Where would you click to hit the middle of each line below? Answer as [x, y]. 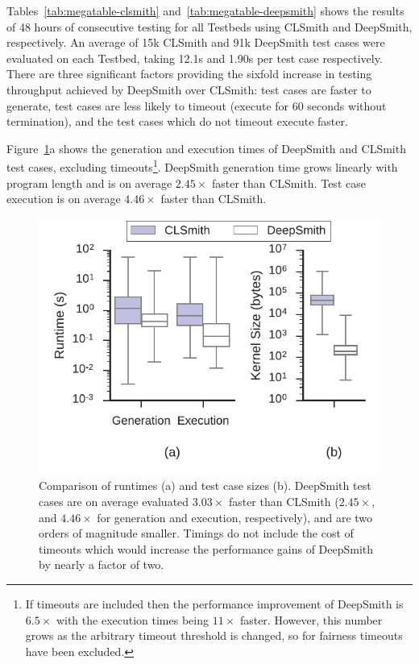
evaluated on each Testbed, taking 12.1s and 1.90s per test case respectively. [195, 58]
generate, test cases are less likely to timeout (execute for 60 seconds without [197, 105]
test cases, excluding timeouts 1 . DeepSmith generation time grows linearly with [202, 166]
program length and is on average [89, 183]
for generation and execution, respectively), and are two [235, 517]
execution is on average [64, 199]
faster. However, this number [311, 619]
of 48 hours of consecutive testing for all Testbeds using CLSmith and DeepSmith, [209, 26]
